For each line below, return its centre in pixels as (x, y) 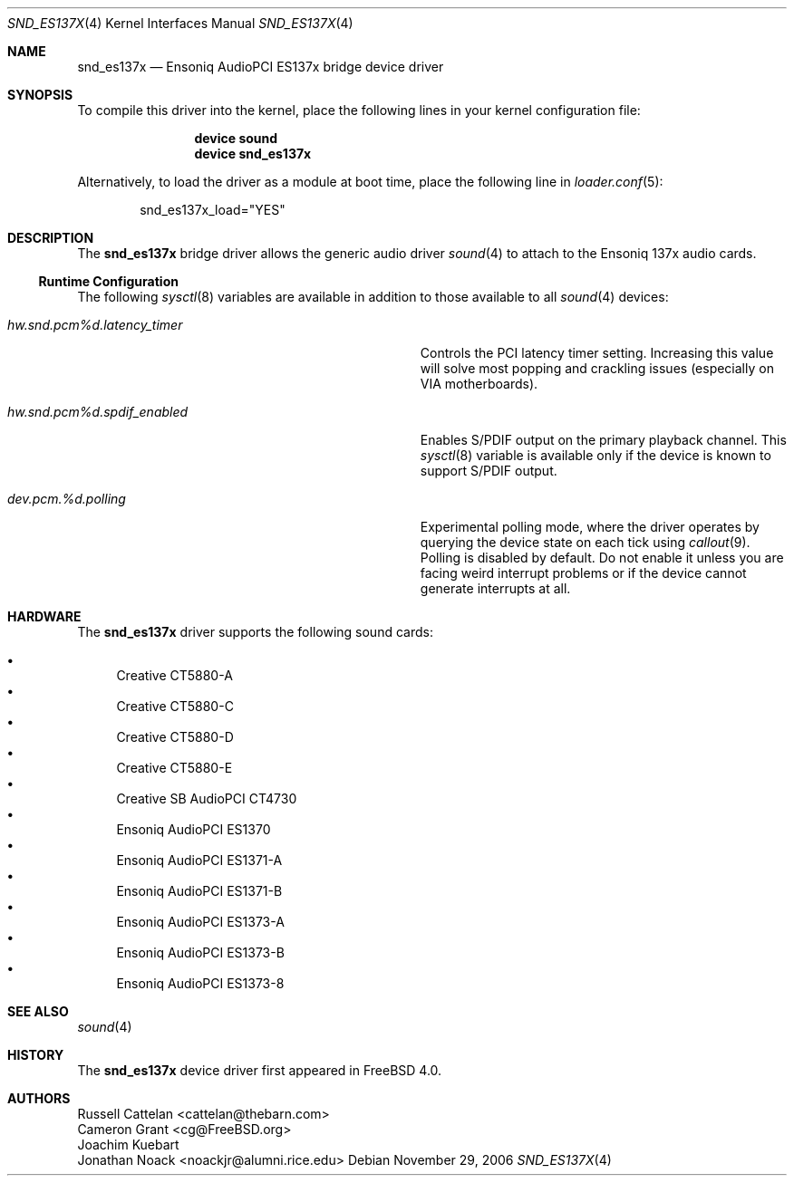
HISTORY (36, 1055)
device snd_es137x (253, 154)
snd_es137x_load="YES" (213, 210)
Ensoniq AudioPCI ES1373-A (200, 922)
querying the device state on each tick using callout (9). (585, 542)
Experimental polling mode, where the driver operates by (590, 527)
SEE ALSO (38, 1011)
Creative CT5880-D (175, 737)
